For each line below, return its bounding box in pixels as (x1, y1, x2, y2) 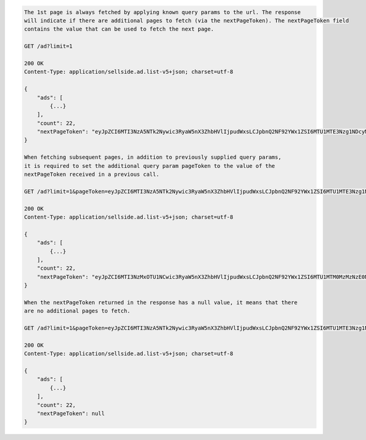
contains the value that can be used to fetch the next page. (24, 26, 214, 33)
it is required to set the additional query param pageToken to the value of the (24, 162, 276, 169)
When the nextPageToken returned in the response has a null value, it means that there (24, 299, 298, 306)
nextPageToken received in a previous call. (24, 171, 160, 178)
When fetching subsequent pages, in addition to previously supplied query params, (24, 154, 282, 161)
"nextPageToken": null (37, 409, 105, 417)
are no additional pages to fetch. (24, 308, 131, 314)
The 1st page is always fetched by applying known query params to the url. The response (24, 9, 301, 15)
